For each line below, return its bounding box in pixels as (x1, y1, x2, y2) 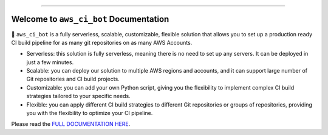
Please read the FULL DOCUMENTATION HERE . (11, 120, 131, 128)
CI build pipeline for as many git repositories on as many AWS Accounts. (11, 39, 193, 46)
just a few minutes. (26, 58, 74, 66)
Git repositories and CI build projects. (26, 76, 120, 83)
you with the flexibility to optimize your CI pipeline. (26, 110, 153, 117)
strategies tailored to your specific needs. (26, 93, 131, 100)
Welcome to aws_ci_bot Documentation (11, 14, 169, 24)
